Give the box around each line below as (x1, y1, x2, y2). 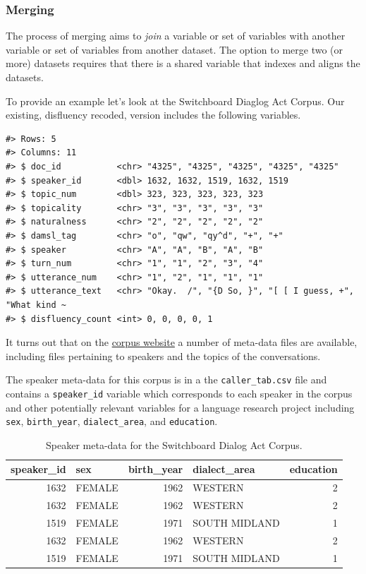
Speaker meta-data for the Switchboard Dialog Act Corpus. (46, 437, 303, 452)
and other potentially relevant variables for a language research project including (6, 400, 355, 414)
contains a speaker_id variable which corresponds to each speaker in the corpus (6, 385, 353, 400)
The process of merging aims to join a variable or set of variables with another (6, 28, 346, 43)
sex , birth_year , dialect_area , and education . (6, 414, 218, 429)
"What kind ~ (6, 299, 66, 310)
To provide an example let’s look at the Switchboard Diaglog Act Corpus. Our (6, 93, 345, 108)
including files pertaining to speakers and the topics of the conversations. (6, 348, 321, 363)
